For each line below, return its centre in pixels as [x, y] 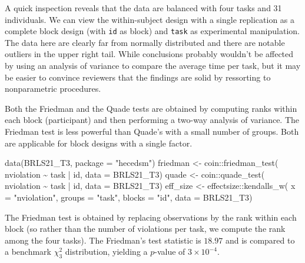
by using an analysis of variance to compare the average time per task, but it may [153, 66]
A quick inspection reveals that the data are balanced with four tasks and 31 [143, 8]
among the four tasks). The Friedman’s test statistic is [103, 240]
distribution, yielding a [106, 252]
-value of [170, 252]
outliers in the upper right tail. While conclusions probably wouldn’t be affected [149, 54]
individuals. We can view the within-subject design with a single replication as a [150, 19]
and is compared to [260, 240]
